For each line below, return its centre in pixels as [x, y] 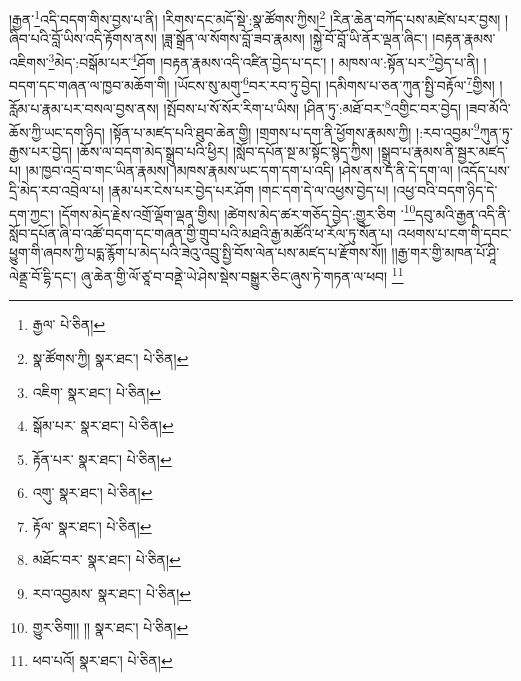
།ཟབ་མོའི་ [488, 108]
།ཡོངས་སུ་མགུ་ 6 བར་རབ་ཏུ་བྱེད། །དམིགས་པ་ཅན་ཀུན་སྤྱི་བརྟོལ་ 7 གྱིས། [334, 83]
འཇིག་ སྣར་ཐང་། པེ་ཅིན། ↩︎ [96, 391]
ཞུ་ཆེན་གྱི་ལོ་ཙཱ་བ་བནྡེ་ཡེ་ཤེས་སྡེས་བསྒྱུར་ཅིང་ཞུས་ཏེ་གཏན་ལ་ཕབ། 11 [242, 274]
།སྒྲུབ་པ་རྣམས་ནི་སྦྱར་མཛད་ [442, 150]
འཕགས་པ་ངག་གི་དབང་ [454, 232]
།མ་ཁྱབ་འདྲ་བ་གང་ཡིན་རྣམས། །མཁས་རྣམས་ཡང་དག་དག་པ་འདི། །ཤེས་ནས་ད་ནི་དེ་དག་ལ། [239, 170]
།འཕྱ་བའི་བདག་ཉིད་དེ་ [445, 190]
